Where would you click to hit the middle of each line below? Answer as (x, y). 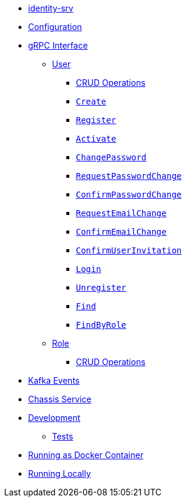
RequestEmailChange (121, 213)
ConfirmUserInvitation (129, 250)
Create (91, 101)
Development (54, 418)
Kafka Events (54, 380)
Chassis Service (60, 399)
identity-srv (51, 8)
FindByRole (101, 325)
